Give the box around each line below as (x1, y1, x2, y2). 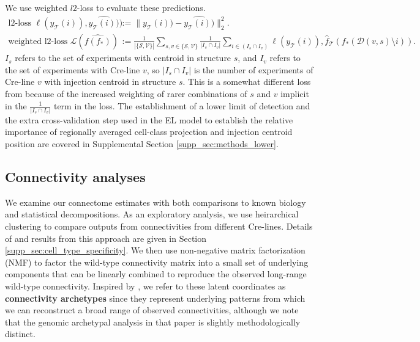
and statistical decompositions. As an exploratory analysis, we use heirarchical (5, 208, 299, 220)
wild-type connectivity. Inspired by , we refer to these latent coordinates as (5, 280, 286, 293)
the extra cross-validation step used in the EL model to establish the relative (5, 113, 293, 126)
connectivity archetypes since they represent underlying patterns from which (5, 291, 306, 304)
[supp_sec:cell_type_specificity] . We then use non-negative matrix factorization (5, 244, 306, 256)
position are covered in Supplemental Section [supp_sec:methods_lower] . (5, 137, 279, 150)
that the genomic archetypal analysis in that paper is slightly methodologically (5, 315, 301, 328)
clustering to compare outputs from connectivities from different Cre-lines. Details (5, 220, 313, 233)
